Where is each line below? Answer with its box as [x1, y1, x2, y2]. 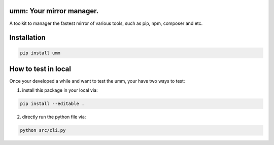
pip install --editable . [20, 101, 85, 106]
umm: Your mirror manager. [9, 7, 99, 15]
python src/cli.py [20, 127, 66, 133]
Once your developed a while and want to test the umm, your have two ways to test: [9, 78, 185, 84]
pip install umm [20, 50, 61, 56]
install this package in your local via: [22, 87, 98, 93]
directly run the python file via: [22, 114, 86, 120]
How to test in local [9, 64, 71, 73]
